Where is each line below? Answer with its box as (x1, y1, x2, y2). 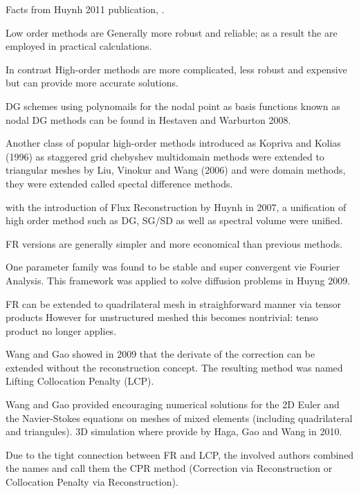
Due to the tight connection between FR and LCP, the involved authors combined (6, 447, 354, 461)
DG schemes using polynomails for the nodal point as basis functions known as (6, 98, 340, 113)
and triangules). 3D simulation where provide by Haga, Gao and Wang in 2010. (6, 424, 342, 439)
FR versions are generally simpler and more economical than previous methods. (6, 236, 343, 250)
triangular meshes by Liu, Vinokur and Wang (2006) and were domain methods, (6, 163, 346, 177)
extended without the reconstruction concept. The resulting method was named (6, 360, 343, 374)
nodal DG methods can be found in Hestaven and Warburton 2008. (6, 112, 291, 127)
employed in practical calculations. (6, 39, 152, 53)
